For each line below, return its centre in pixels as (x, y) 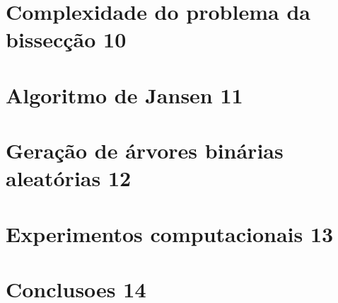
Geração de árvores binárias (145, 150)
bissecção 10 (66, 39)
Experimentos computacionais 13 (170, 233)
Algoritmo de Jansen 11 (124, 95)
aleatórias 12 (69, 178)
